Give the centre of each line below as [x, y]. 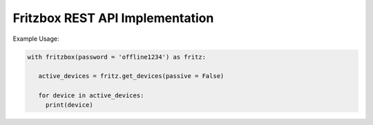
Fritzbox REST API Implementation [113, 18]
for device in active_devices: [91, 96]
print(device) [69, 105]
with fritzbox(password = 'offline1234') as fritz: [117, 57]
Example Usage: [36, 39]
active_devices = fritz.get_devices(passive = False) [131, 76]
